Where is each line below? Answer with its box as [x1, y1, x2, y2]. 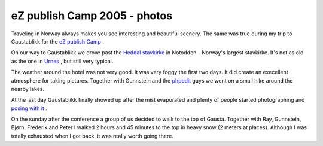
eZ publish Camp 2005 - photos [11, 9, 173, 22]
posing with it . [11, 105, 48, 112]
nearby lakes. [11, 85, 45, 92]
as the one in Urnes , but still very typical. [11, 57, 114, 65]
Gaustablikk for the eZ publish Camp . [11, 38, 105, 45]
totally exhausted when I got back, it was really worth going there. [11, 132, 173, 139]
